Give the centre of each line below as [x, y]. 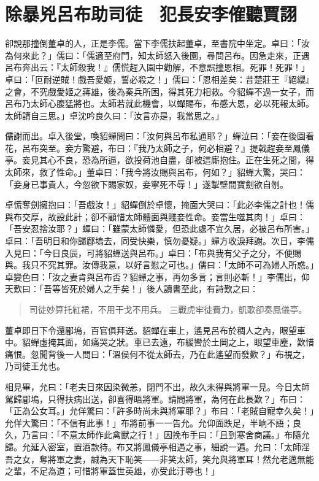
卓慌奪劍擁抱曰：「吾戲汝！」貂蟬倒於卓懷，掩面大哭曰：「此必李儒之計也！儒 [159, 205]
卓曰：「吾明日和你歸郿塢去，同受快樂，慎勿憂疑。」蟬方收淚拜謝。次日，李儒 [159, 241]
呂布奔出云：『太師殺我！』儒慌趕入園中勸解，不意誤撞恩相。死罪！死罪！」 [157, 67]
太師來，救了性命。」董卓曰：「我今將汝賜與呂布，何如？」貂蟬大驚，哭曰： [155, 172]
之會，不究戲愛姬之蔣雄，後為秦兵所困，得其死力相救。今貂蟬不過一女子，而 [159, 91]
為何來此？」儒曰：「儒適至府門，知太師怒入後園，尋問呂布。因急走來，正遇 [157, 55]
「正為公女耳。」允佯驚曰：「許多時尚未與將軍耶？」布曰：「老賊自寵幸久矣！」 [159, 411]
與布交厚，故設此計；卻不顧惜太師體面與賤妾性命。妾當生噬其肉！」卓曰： [155, 216]
